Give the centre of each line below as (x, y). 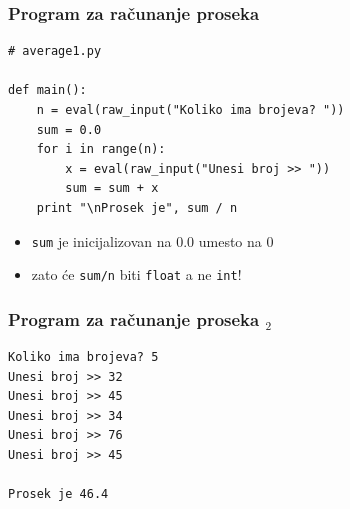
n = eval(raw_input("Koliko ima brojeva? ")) (190, 110)
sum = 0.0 (69, 129)
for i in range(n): (101, 149)
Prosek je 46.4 (58, 494)
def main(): (47, 90)
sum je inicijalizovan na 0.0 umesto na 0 (152, 240)
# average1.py (55, 51)
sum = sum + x (112, 188)
